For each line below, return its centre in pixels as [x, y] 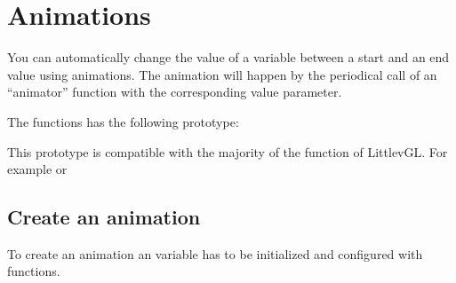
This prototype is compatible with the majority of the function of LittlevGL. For [228, 151]
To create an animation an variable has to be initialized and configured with [215, 253]
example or [37, 169]
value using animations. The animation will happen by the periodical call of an [222, 74]
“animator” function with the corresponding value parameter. [175, 92]
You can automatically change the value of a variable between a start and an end [228, 57]
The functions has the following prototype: [123, 121]
